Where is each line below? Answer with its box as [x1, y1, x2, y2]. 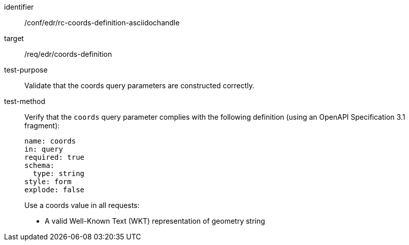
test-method [4, 97, 45, 106]
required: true [24, 153, 85, 161]
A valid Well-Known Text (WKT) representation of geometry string [45, 217, 265, 225]
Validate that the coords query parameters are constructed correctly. [24, 81, 255, 90]
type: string [33, 169, 85, 178]
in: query [24, 145, 63, 153]
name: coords [24, 137, 76, 145]
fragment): [24, 121, 60, 130]
